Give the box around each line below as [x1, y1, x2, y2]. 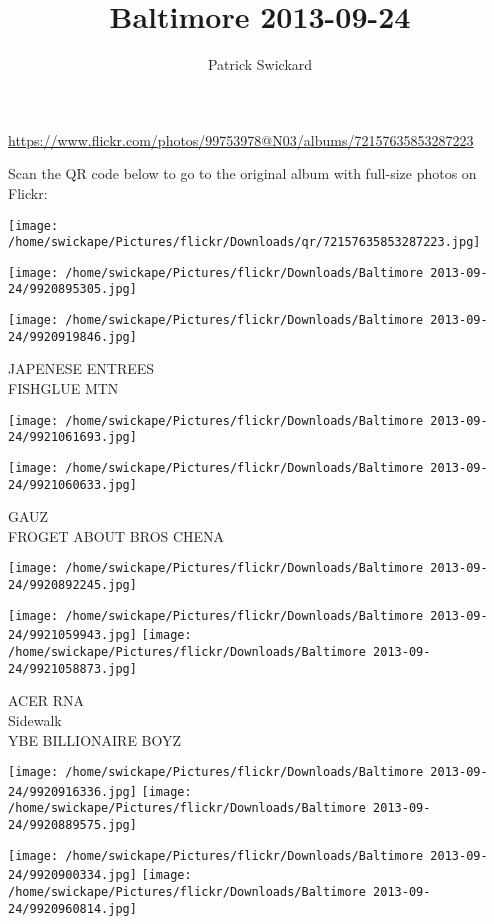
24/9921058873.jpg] [8, 661, 137, 676]
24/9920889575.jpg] [8, 818, 137, 833]
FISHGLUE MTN [8, 378, 119, 399]
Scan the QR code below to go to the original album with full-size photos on [8, 163, 477, 184]
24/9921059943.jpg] [8, 628, 137, 643]
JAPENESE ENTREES [8, 358, 155, 379]
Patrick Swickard [207, 54, 313, 75]
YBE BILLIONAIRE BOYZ [8, 729, 182, 750]
